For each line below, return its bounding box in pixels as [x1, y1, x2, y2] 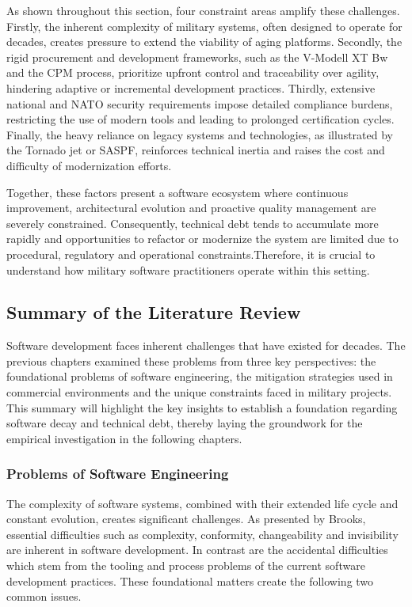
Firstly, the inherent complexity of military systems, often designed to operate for [6, 17, 402, 34]
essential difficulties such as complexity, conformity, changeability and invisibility [6, 525, 399, 542]
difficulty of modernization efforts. [6, 157, 172, 173]
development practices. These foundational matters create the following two [6, 572, 374, 589]
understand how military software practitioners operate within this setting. [6, 261, 370, 278]
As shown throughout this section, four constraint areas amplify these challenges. [6, 2, 400, 18]
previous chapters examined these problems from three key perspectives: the [6, 352, 376, 369]
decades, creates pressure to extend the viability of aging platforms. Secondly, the [6, 33, 402, 50]
